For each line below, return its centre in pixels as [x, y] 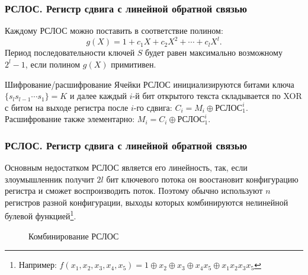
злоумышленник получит [49, 179]
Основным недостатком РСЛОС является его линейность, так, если [126, 167]
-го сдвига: [153, 107]
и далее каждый [98, 96]
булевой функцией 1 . [41, 215]
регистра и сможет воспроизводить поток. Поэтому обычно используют [134, 191]
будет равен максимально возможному [214, 52]
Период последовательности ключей [70, 52]
